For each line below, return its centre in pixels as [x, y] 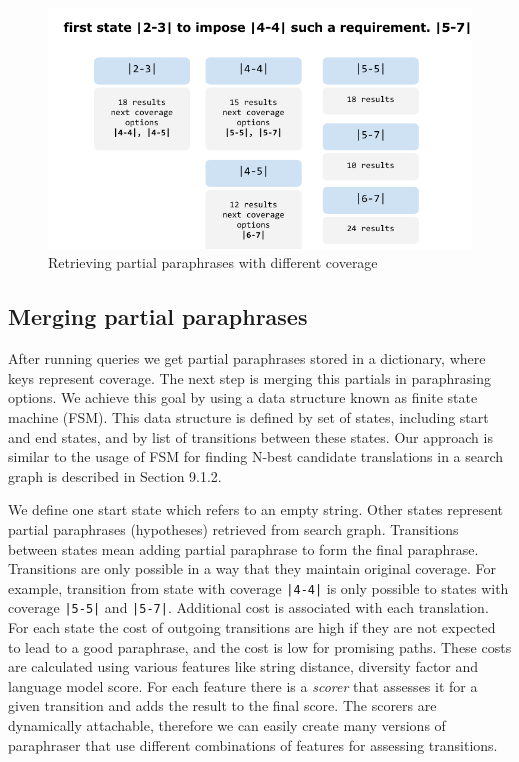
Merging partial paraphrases [158, 316]
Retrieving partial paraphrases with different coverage [213, 262]
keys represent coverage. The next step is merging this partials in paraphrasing [250, 377]
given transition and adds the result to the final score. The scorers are [222, 705]
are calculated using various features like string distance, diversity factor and [243, 666]
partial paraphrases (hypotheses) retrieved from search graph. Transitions [233, 528]
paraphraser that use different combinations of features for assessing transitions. [253, 744]
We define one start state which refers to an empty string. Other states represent [256, 509]
